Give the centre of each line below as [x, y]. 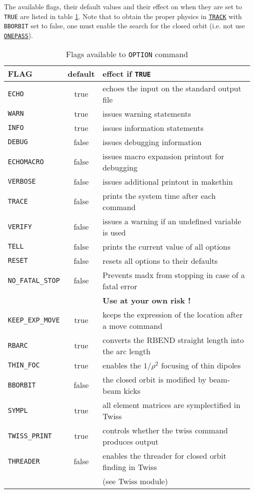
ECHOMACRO [26, 161]
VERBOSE [22, 182]
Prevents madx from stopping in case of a [174, 275]
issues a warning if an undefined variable [172, 221]
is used [114, 232]
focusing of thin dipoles [201, 365]
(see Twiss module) [135, 481]
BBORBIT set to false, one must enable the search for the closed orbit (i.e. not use [125, 26]
